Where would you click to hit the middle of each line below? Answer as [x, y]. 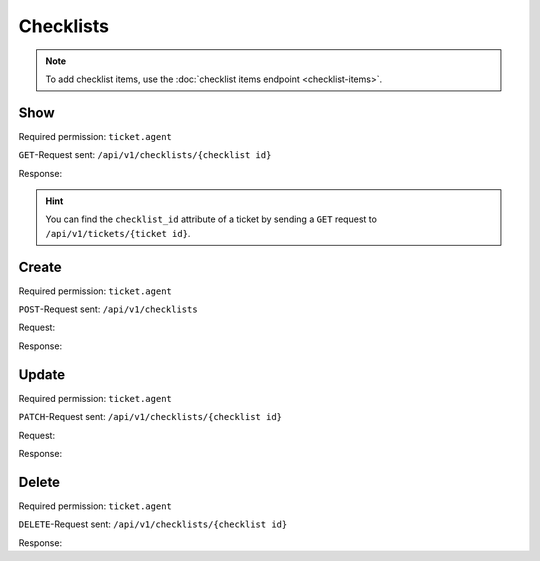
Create [40, 266]
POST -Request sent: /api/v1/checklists [108, 309]
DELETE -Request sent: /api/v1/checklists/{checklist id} [153, 524]
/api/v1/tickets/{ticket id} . [118, 233]
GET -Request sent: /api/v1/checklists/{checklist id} [145, 155]
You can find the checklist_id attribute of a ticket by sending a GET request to [211, 219]
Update [42, 374]
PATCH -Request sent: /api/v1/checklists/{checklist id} [150, 417]
